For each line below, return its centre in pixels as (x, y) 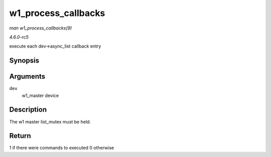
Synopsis (24, 61)
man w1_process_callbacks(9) (41, 28)
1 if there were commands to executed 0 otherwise (62, 148)
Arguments (27, 77)
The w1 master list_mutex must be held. (50, 121)
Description (28, 110)
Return (20, 136)
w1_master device (40, 95)
